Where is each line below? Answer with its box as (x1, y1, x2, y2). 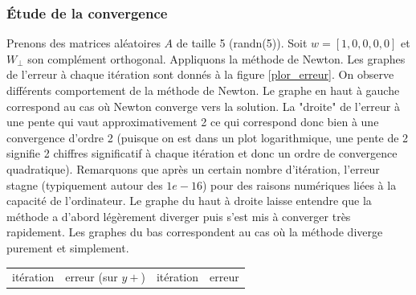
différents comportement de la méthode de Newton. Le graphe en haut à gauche (6, 82, 400, 98)
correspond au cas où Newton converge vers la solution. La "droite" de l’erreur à (6, 97, 400, 114)
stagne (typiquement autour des (6, 176, 163, 193)
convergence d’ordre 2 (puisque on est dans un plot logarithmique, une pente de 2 (6, 129, 409, 145)
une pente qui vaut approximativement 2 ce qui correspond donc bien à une (6, 113, 379, 130)
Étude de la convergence (6, 2, 168, 23)
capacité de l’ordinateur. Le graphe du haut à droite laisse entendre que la (6, 192, 372, 209)
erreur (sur (65, 268, 118, 285)
